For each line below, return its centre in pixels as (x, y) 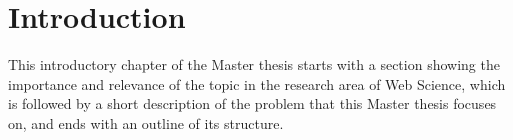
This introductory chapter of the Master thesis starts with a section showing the (254, 64)
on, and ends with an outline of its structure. (146, 122)
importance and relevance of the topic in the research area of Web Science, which (257, 83)
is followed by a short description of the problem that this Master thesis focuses (252, 103)
